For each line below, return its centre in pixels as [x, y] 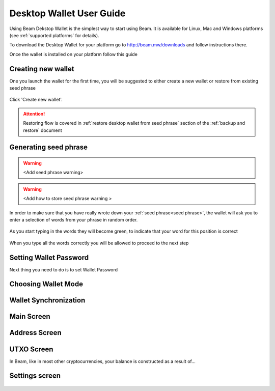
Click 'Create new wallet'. [36, 100]
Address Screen [35, 333]
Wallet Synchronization [47, 300]
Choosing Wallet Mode [46, 284]
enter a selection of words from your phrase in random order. [74, 219]
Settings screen [35, 376]
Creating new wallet [42, 69]
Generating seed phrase [49, 147]
